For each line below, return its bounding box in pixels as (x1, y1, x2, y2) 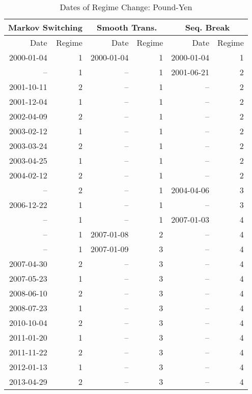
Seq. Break (185, 21, 230, 33)
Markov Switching (8, 21, 82, 33)
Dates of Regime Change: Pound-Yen (60, 1, 192, 13)
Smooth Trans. (96, 21, 157, 33)
